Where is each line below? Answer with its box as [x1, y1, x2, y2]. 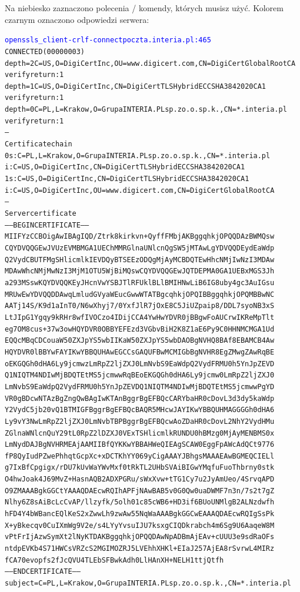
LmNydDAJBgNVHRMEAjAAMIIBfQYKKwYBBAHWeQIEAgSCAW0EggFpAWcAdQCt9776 [5, 440, 275, 449]
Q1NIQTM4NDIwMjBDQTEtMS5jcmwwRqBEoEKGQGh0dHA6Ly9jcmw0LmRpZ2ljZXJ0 [5, 371, 275, 380]
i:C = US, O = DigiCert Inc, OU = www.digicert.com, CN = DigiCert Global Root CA [5, 186, 275, 195]
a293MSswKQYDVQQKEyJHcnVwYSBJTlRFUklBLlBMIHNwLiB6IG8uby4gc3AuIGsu [5, 278, 275, 287]
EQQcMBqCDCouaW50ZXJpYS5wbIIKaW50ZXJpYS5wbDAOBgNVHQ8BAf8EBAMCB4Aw [5, 336, 275, 345]
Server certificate [5, 209, 76, 218]
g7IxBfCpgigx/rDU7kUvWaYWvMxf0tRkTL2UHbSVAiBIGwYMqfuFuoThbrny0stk [5, 463, 275, 472]
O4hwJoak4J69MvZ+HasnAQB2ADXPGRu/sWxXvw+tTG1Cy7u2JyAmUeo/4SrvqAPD [5, 475, 275, 484]
